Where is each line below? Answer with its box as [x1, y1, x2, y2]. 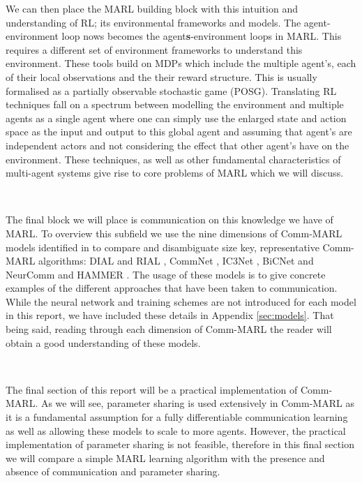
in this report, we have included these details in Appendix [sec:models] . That [6, 308, 334, 322]
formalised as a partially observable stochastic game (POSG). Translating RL [6, 83, 337, 98]
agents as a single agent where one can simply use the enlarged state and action [6, 110, 347, 125]
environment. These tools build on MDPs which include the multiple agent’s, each [6, 56, 356, 70]
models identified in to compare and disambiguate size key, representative [6, 239, 319, 254]
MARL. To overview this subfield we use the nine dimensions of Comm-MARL [6, 225, 342, 240]
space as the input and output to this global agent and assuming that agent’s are [6, 124, 352, 139]
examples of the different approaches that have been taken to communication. [6, 281, 338, 295]
